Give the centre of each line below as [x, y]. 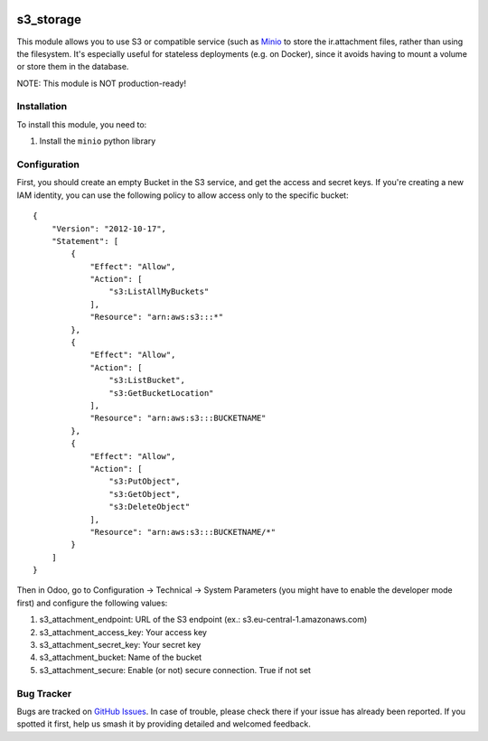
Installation [42, 107]
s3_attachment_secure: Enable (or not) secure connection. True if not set [175, 670]
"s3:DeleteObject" [150, 507]
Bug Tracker [44, 693]
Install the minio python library [98, 141]
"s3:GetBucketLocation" [161, 393]
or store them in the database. [73, 67]
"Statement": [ [85, 241]
